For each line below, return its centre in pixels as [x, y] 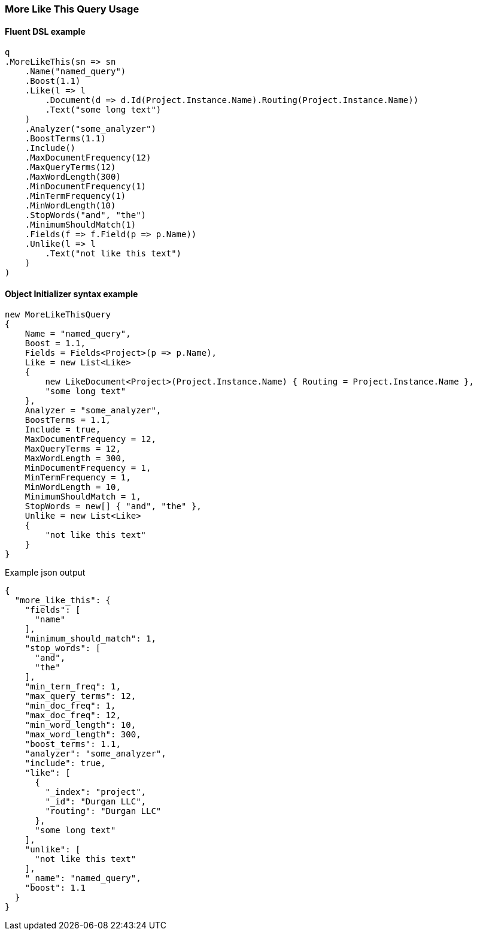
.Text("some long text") [103, 110]
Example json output [45, 573]
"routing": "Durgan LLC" [103, 811]
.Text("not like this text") [113, 254]
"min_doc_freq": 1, [70, 706]
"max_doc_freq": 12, [73, 715]
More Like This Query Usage [72, 9]
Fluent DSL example [45, 31]
